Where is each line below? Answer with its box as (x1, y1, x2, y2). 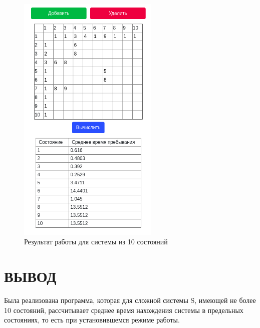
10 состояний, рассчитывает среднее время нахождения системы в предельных (4, 304, 243, 315)
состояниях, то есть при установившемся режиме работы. (4, 314, 180, 325)
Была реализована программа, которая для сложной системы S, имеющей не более (4, 295, 256, 305)
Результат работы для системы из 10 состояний (24, 236, 168, 247)
